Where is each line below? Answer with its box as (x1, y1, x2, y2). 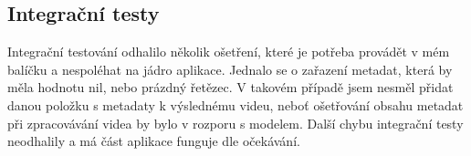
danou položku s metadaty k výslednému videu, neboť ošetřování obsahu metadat (7, 95, 464, 114)
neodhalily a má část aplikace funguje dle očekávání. (7, 131, 300, 151)
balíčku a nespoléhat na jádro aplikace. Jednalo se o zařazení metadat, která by (7, 59, 453, 78)
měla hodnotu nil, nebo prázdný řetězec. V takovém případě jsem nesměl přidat (7, 78, 454, 97)
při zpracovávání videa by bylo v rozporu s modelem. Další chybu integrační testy (7, 113, 464, 132)
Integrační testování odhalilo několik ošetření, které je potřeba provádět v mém (7, 42, 450, 61)
